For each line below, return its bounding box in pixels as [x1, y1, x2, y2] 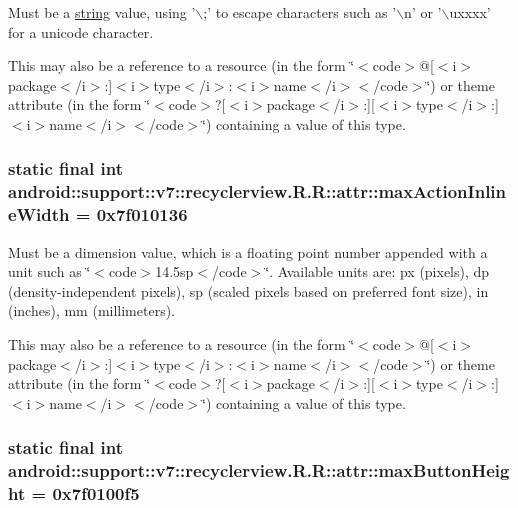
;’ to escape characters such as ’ [203, 2, 397, 22]
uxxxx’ [449, 2, 491, 22]
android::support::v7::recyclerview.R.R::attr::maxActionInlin [8, 179, 507, 204]
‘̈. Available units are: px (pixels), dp [265, 261, 490, 282]
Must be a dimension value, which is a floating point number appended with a [8, 241, 488, 262]
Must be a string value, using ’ [8, 2, 196, 22]
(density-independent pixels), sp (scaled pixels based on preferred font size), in [8, 280, 489, 301]
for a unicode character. [8, 21, 154, 42]
